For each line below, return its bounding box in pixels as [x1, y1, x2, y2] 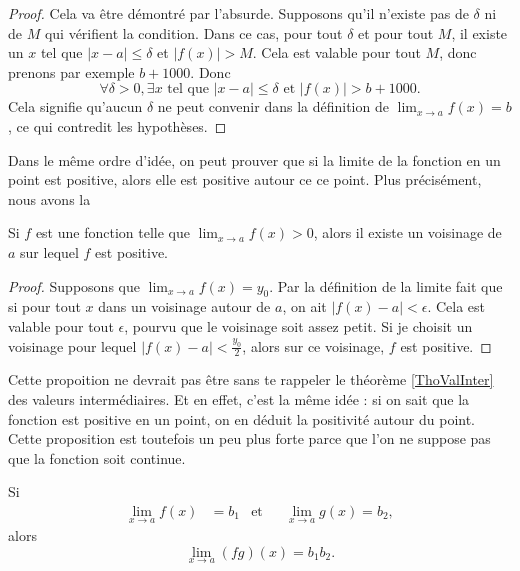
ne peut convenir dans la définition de [157, 96, 389, 117]
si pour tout [8, 296, 81, 317]
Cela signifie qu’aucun [8, 96, 143, 117]
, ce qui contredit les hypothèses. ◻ [8, 115, 227, 136]
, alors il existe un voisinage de [313, 222, 502, 243]
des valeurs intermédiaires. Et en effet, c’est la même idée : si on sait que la [8, 388, 470, 409]
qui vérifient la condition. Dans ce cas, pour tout [44, 22, 343, 43]
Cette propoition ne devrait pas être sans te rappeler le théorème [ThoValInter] [8, 369, 494, 390]
